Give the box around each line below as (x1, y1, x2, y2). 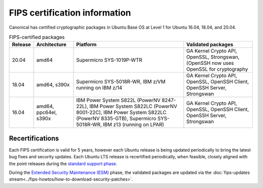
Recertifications (9, 134, 59, 142)
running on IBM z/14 (76, 84, 123, 91)
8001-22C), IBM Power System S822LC (76, 109, 167, 116)
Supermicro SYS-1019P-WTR (76, 56, 142, 63)
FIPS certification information (9, 7, 131, 18)
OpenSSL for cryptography (186, 66, 248, 73)
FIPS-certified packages (9, 34, 65, 41)
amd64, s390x (36, 81, 70, 88)
